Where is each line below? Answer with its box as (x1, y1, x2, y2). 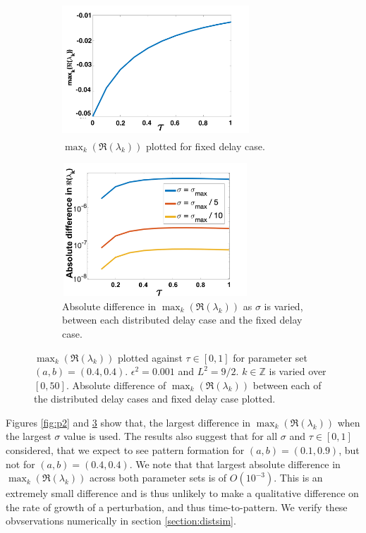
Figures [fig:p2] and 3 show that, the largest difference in (6, 415, 251, 429)
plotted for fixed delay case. (145, 138, 265, 153)
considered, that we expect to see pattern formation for (6, 443, 245, 458)
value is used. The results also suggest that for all (63, 429, 278, 443)
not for (6, 456, 35, 471)
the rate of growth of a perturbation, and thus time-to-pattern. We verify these (6, 499, 348, 514)
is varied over (269, 364, 327, 379)
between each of (252, 377, 322, 392)
